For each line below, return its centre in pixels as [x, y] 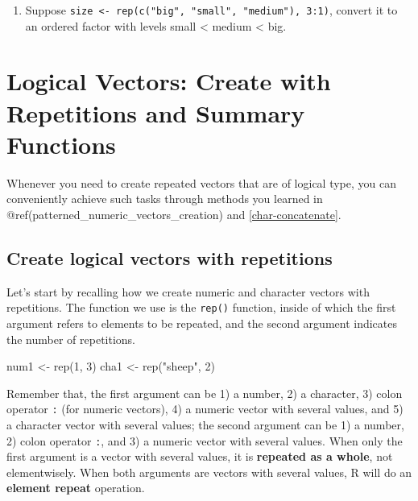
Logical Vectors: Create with [169, 81]
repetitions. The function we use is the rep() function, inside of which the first [201, 307]
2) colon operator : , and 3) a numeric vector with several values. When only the [205, 440]
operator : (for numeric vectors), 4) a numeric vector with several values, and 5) [205, 409]
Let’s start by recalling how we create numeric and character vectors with [188, 291]
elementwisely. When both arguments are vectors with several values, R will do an [209, 472]
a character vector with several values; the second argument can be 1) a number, [205, 425]
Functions [61, 144]
